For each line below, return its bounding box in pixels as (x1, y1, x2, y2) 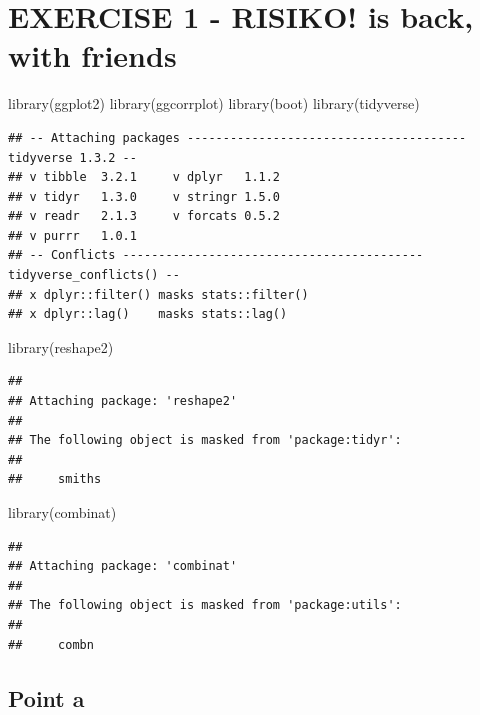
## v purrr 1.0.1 (8, 228, 137, 243)
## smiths (8, 472, 102, 487)
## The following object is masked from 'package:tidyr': (8, 433, 402, 448)
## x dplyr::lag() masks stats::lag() (8, 307, 288, 322)
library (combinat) (8, 502, 117, 522)
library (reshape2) (8, 336, 114, 357)
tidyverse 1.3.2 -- (8, 150, 137, 165)
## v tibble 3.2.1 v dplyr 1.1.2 (8, 170, 281, 185)
